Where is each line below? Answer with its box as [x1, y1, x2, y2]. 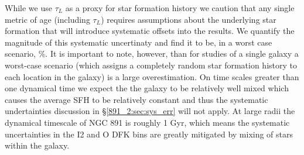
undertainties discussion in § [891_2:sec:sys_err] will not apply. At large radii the [5, 105, 295, 117]
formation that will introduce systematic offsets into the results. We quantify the [5, 25, 295, 37]
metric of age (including [5, 13, 90, 25]
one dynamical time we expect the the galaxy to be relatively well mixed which [5, 82, 289, 94]
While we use [5, 2, 52, 13]
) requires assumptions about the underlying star [101, 13, 276, 25]
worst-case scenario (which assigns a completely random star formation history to [5, 58, 297, 71]
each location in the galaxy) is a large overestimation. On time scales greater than [5, 70, 299, 82]
